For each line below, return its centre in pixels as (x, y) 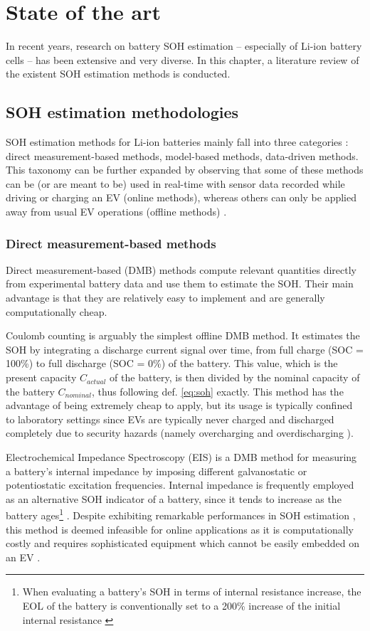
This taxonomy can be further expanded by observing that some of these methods (185, 170)
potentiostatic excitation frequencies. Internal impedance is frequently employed (180, 485)
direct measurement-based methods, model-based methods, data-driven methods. (182, 155)
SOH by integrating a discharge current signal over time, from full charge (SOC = (185, 349)
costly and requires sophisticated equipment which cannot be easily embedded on (183, 543)
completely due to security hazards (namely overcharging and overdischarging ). (180, 433)
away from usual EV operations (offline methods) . (116, 212)
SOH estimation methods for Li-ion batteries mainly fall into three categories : (177, 142)
